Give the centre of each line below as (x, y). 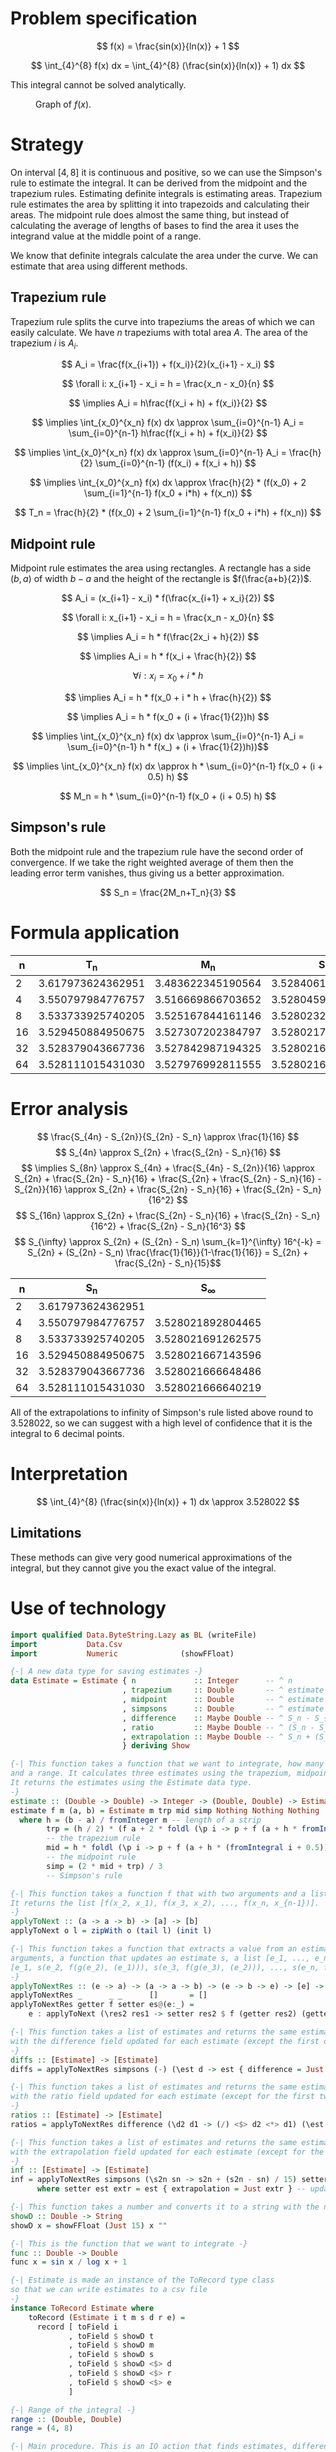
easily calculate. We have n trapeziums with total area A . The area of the (159, 332)
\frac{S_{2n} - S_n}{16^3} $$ (186, 1226)
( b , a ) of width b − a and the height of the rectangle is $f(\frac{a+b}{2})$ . (161, 579)
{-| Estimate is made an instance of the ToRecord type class (142, 2280)
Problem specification (104, 18)
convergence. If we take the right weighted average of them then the (152, 862)
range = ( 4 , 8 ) (42, 2428)
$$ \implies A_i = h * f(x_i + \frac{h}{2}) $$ (168, 656)
